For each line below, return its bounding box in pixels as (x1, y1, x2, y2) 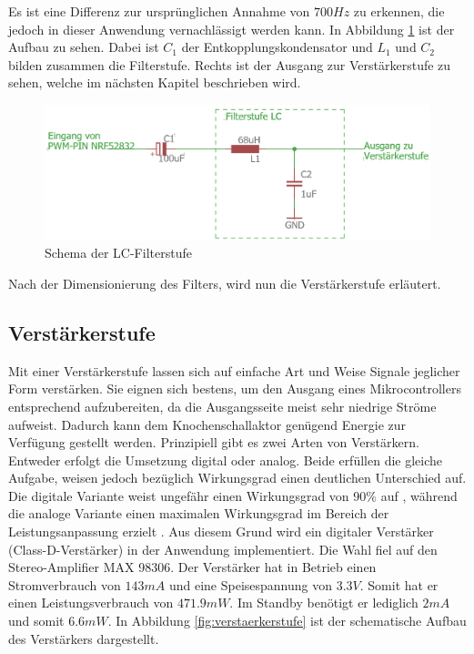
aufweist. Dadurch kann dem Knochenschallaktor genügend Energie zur (8, 414, 407, 434)
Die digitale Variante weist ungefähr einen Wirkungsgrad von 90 (8, 485, 367, 505)
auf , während (380, 485, 458, 505)
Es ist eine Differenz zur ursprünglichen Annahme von (8, 2, 310, 20)
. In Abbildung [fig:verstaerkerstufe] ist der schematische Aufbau (107, 611, 467, 630)
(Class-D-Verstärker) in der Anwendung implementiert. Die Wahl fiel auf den (8, 539, 438, 558)
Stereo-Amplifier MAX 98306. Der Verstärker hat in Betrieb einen (8, 557, 377, 577)
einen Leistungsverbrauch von (8, 593, 174, 612)
